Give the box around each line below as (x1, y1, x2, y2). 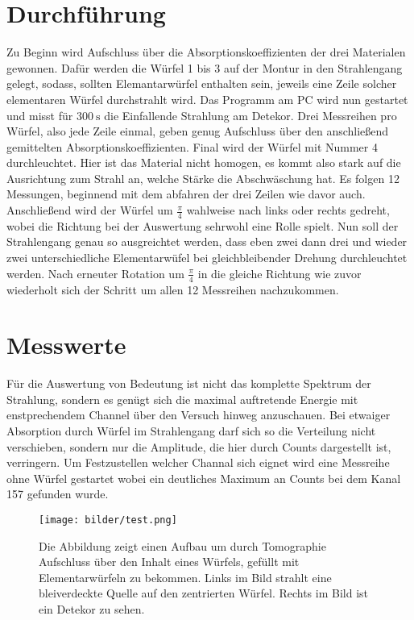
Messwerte (6, 328, 126, 361)
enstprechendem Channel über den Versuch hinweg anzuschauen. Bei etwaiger (6, 406, 391, 423)
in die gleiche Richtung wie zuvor (197, 264, 362, 281)
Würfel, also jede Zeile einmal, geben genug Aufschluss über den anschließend (6, 123, 389, 139)
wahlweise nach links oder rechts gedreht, (186, 202, 390, 218)
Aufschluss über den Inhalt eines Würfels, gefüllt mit (39, 553, 300, 570)
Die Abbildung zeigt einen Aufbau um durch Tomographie (39, 537, 326, 554)
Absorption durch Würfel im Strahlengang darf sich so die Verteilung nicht (6, 422, 376, 439)
